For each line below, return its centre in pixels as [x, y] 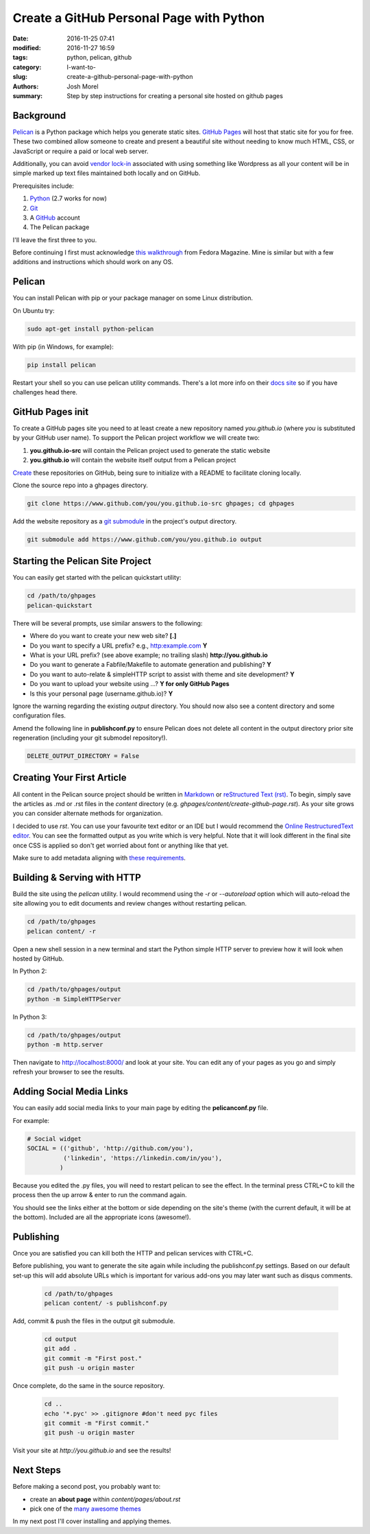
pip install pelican [61, 365]
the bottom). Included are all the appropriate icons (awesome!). [102, 1217]
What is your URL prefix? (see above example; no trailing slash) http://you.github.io [149, 654]
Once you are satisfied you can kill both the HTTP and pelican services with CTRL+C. [133, 1253]
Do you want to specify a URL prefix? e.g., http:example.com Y [119, 646]
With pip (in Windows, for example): [63, 346]
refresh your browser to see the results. [69, 1072]
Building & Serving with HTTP [77, 877]
